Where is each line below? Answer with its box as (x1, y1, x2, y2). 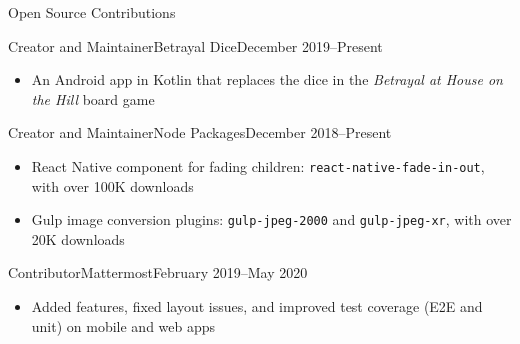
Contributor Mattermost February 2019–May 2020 (8, 262, 308, 283)
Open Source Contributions (8, 2, 176, 22)
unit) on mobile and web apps (31, 315, 216, 336)
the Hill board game (31, 88, 155, 109)
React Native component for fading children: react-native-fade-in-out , (31, 155, 485, 176)
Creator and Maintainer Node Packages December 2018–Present (8, 122, 392, 143)
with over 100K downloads (31, 175, 194, 196)
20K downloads (31, 228, 125, 249)
